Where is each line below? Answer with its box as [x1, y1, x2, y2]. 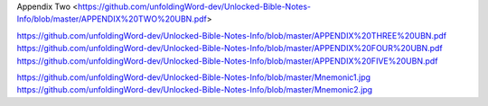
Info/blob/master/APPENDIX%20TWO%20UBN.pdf [16, 13, 208, 24]
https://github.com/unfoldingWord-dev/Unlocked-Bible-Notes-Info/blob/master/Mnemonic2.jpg [16, 84, 373, 95]
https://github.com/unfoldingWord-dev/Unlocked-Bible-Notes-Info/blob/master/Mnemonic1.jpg [16, 72, 371, 83]
